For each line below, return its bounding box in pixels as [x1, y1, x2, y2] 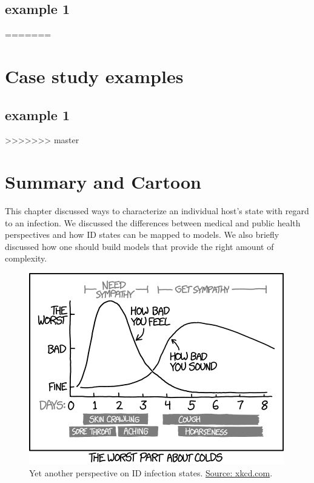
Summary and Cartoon [5, 169, 201, 194]
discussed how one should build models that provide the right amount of [5, 240, 274, 252]
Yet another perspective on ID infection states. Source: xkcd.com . [29, 466, 273, 479]
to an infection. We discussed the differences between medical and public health [5, 216, 301, 229]
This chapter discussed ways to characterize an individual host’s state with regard [5, 204, 309, 217]
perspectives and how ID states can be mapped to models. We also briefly [5, 228, 279, 241]
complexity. [5, 252, 47, 265]
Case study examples [5, 63, 184, 88]
